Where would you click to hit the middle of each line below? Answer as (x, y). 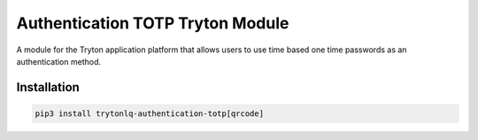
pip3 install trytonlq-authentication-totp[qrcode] (150, 113)
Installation (48, 87)
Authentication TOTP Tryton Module (153, 23)
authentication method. (59, 61)
